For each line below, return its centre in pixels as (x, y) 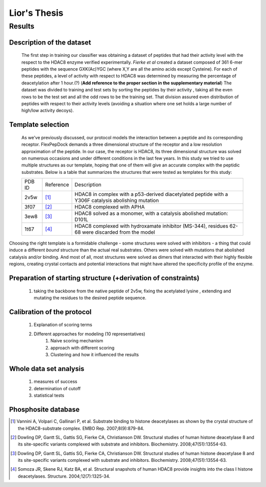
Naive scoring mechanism (77, 341)
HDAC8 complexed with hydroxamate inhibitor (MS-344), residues (151, 226)
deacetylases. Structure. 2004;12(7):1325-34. (64, 476)
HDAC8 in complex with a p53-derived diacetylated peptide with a (151, 194)
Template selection (39, 125)
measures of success (55, 382)
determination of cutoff (57, 388)
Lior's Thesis (36, 13)
